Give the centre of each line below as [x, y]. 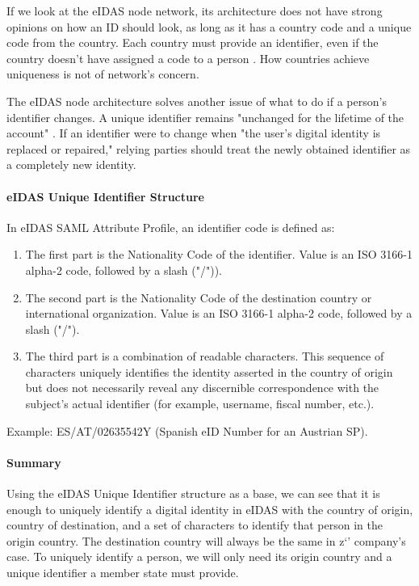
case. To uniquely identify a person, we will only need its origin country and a [199, 556]
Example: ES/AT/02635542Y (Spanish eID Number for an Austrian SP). [187, 430]
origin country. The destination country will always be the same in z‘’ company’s [206, 540]
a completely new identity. [71, 164]
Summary [34, 462]
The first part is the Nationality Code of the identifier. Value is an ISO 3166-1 [219, 254]
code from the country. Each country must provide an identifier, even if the [193, 42]
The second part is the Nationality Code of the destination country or [199, 297]
